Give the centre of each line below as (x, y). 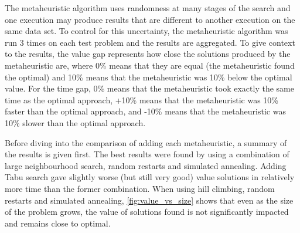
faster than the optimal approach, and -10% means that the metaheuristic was (145, 111)
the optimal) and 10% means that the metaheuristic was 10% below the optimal (149, 77)
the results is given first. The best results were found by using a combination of (147, 154)
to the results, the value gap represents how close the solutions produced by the (148, 54)
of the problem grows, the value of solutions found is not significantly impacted (147, 212)
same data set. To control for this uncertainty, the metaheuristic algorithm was (146, 31)
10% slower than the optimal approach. (75, 122)
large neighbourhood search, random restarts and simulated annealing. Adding (146, 165)
